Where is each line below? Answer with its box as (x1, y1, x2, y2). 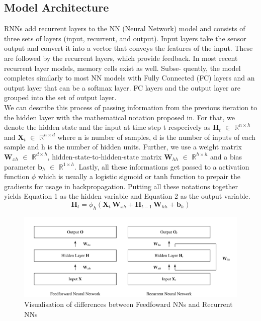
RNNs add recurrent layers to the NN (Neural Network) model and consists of (4, 23, 245, 34)
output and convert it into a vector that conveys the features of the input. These (4, 43, 253, 53)
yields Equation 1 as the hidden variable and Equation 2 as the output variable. (4, 191, 250, 201)
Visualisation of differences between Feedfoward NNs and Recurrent (24, 299, 233, 309)
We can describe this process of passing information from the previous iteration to (4, 102, 257, 112)
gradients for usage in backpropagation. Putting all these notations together (4, 181, 238, 191)
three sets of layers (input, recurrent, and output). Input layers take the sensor (4, 33, 246, 43)
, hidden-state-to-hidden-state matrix (47, 151, 162, 162)
